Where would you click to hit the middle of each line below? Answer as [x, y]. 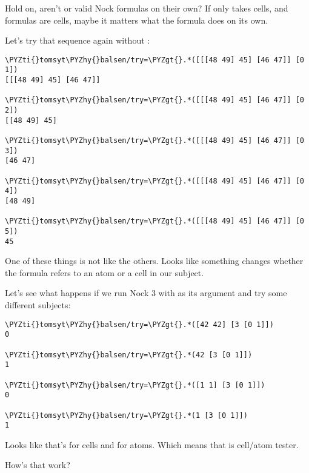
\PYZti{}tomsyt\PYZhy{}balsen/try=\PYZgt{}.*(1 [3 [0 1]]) [126, 415]
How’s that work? [38, 465]
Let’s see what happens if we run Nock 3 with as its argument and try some [146, 293]
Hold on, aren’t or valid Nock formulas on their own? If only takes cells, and [147, 8]
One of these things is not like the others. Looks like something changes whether [154, 261]
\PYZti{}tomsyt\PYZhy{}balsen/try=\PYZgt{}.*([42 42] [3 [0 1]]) [139, 324]
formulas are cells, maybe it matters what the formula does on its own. [137, 20]
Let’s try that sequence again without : [78, 40]
